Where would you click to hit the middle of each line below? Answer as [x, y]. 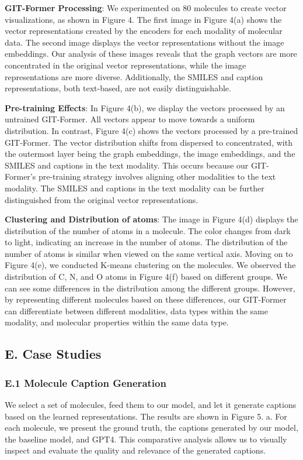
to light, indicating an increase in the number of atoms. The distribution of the [146, 242]
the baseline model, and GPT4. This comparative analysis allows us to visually [146, 439]
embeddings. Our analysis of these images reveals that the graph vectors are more [151, 54]
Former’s [20, 176]
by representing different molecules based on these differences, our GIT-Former [146, 299]
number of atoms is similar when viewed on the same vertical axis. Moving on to [149, 253]
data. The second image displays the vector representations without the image [144, 42]
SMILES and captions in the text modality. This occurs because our [127, 165]
